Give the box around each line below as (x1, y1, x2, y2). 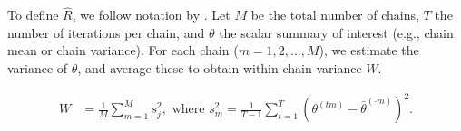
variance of (7, 59, 68, 77)
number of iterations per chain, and (7, 23, 205, 42)
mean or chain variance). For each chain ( (7, 41, 239, 60)
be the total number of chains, (250, 5, 419, 24)
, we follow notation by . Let (72, 5, 230, 24)
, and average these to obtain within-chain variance (77, 59, 362, 77)
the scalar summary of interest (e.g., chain (219, 23, 454, 42)
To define (7, 5, 59, 24)
